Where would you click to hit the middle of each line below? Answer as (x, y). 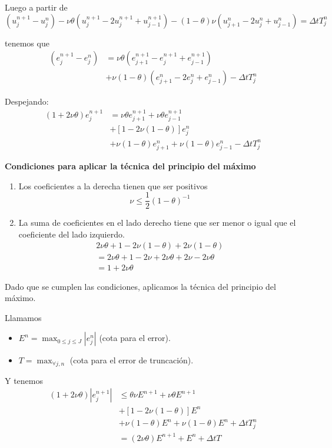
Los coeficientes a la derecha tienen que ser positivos (113, 185)
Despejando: (27, 101)
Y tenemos (24, 380)
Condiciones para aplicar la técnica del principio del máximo (130, 166)
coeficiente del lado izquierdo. (72, 234)
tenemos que (27, 43)
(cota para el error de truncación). (132, 360)
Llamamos (23, 317)
